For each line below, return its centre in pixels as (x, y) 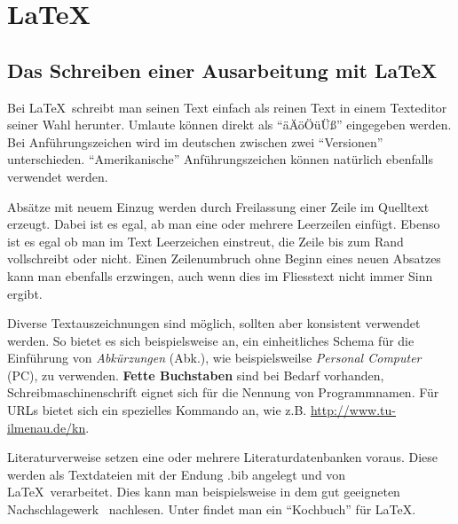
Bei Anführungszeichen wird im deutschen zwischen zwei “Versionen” (195, 141)
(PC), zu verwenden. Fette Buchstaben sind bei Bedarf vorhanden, (196, 375)
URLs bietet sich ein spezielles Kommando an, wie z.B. (157, 410)
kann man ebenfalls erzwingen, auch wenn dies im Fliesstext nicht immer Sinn (220, 275)
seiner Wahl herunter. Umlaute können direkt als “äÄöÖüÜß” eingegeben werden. (229, 125)
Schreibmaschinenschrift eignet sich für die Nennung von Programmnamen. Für (223, 392)
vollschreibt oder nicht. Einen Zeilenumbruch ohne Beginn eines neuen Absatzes (224, 258)
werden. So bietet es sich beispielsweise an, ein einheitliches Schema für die (211, 340)
